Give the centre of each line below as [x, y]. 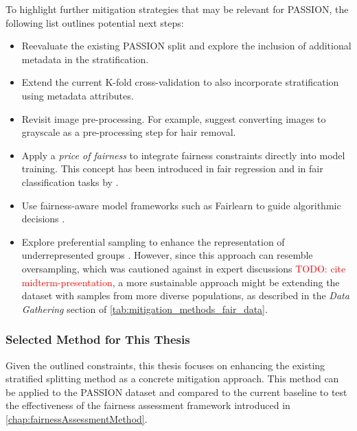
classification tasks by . [70, 182]
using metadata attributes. [78, 95]
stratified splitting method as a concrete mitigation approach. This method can [172, 378]
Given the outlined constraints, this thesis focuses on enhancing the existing [165, 365]
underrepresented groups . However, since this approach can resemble [167, 255]
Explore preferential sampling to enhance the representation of [153, 241]
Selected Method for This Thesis [98, 339]
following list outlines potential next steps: [95, 22]
